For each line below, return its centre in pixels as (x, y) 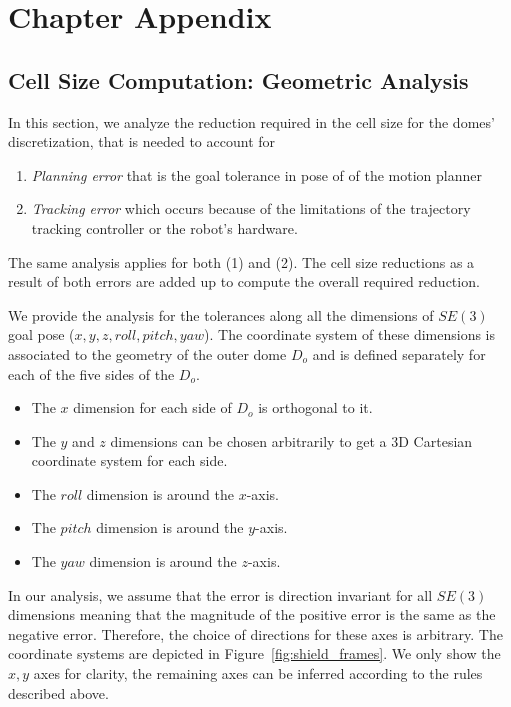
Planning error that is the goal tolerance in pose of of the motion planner (256, 174)
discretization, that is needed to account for (142, 141)
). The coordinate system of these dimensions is (350, 334)
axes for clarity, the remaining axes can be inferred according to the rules (258, 673)
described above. (58, 692)
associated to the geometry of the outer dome (147, 353)
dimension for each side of (152, 407)
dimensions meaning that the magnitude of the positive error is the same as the (252, 614)
